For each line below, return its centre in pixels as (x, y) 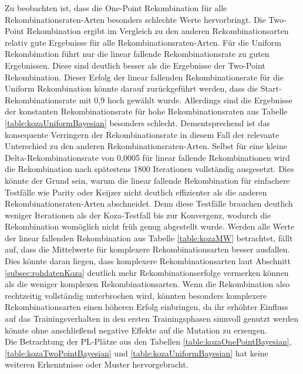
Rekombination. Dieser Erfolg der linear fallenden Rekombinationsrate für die (144, 77)
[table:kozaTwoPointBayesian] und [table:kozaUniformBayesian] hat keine (137, 353)
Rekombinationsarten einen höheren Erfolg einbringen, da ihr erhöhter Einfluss (147, 307)
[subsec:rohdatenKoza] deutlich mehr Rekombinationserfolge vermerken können (147, 272)
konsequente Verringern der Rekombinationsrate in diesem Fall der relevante (142, 134)
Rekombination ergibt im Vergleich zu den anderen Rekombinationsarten (158, 31)
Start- (271, 88)
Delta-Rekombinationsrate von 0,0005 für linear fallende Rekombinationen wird (147, 157)
